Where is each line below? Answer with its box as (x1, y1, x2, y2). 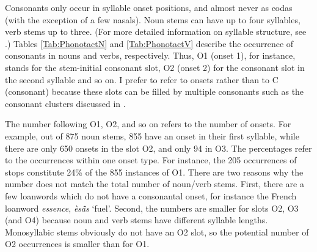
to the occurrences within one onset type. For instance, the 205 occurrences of (5, 154, 297, 166)
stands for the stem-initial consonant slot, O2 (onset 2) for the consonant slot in (5, 61, 305, 73)
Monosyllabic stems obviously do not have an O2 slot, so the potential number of (5, 225, 309, 238)
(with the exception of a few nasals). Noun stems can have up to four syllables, (5, 13, 301, 26)
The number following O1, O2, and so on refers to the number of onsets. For (5, 117, 291, 130)
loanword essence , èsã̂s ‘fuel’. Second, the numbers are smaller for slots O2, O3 (5, 201, 299, 214)
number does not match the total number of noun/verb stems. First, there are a (5, 177, 304, 190)
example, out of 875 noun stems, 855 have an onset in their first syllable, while (5, 129, 299, 142)
